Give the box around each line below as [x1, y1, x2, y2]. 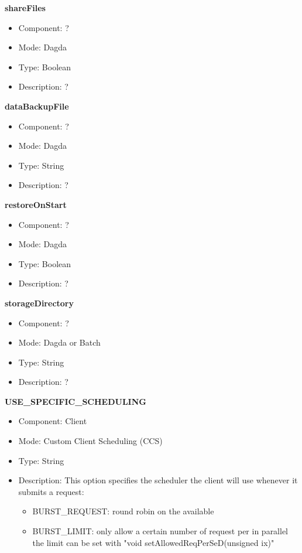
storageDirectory [5, 296, 74, 309]
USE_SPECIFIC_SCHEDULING [5, 395, 146, 407]
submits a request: [18, 485, 84, 497]
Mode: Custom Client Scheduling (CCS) [18, 435, 163, 447]
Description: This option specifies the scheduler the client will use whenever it [18, 474, 298, 486]
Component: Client [18, 415, 87, 427]
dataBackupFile [5, 100, 69, 112]
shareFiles [5, 2, 46, 13]
